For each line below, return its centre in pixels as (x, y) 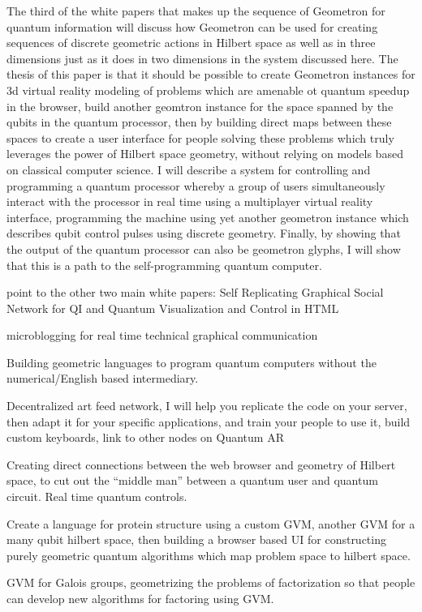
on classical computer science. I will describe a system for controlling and (189, 169)
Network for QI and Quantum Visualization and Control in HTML (173, 308)
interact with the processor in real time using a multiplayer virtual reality (190, 201)
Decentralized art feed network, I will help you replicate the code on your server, (207, 406)
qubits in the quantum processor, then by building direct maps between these (199, 122)
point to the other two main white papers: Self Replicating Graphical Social (195, 292)
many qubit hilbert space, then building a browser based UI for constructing (196, 539)
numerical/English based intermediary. (103, 378)
